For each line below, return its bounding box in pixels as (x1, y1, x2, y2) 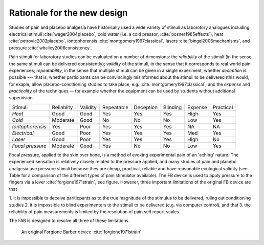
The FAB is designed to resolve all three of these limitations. (9, 218, 130, 223)
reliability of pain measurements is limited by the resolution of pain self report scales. (9, 208, 180, 215)
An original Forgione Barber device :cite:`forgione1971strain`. (21, 229, 143, 235)
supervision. (9, 95, 34, 101)
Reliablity (52, 104, 73, 111)
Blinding (163, 104, 182, 111)
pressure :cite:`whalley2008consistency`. (9, 45, 92, 51)
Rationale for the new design (9, 7, 128, 18)
